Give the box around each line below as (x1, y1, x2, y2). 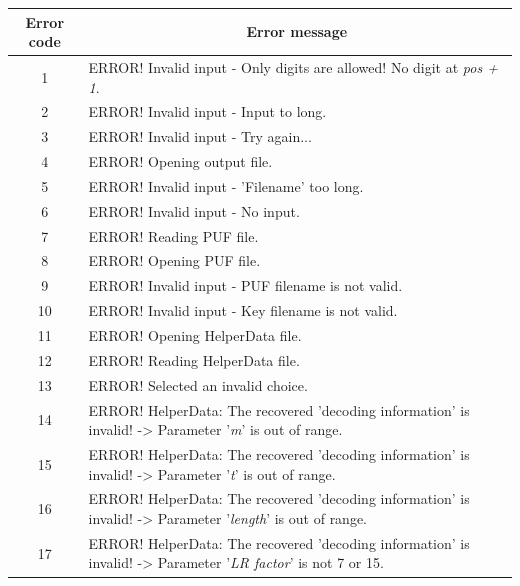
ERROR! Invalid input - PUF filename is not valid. (88, 275, 403, 296)
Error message (246, 21, 348, 42)
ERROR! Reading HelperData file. (88, 349, 300, 370)
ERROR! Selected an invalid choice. (88, 374, 308, 395)
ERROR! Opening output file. (88, 151, 273, 172)
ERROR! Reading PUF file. (88, 225, 259, 246)
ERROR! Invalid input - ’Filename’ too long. (88, 175, 364, 196)
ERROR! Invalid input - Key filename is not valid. (88, 300, 398, 321)
